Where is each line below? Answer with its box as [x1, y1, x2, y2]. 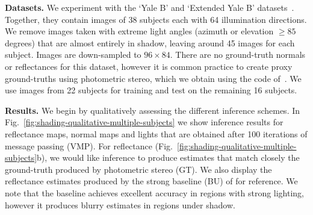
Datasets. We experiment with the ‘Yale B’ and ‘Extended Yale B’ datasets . [5, 1, 294, 13]
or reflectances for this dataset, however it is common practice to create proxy [5, 60, 293, 72]
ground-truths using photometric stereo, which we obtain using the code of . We [5, 72, 302, 84]
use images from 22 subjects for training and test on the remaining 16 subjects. [5, 84, 297, 96]
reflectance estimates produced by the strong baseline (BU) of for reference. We [5, 175, 298, 187]
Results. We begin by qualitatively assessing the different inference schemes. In [5, 104, 300, 116]
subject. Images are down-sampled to [5, 48, 141, 61]
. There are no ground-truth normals [170, 48, 306, 61]
